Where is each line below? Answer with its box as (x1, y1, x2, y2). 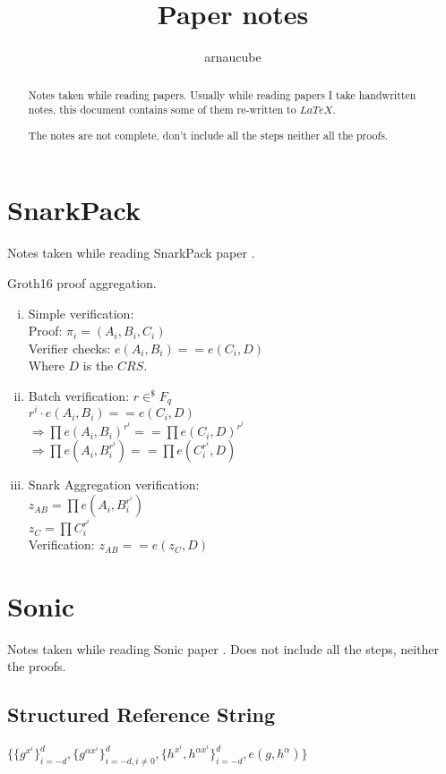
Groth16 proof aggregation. (7, 273, 157, 292)
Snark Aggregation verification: (28, 475, 200, 494)
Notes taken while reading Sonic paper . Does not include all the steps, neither (7, 639, 440, 658)
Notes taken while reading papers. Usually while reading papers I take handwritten (28, 87, 416, 102)
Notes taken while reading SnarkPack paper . (7, 243, 255, 262)
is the (82, 356, 114, 375)
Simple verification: (28, 303, 134, 322)
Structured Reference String (7, 701, 276, 728)
